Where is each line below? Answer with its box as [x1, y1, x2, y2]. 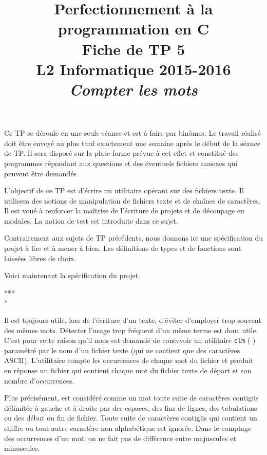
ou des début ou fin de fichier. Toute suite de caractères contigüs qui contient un [4, 412, 257, 423]
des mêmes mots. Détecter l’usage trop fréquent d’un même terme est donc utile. [4, 324, 258, 335]
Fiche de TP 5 [82, 38, 185, 59]
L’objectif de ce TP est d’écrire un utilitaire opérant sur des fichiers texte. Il [4, 185, 244, 196]
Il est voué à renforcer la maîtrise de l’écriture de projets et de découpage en [4, 205, 244, 216]
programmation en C [58, 18, 209, 39]
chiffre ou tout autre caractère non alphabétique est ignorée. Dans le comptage [4, 423, 252, 433]
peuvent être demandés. [4, 168, 79, 178]
